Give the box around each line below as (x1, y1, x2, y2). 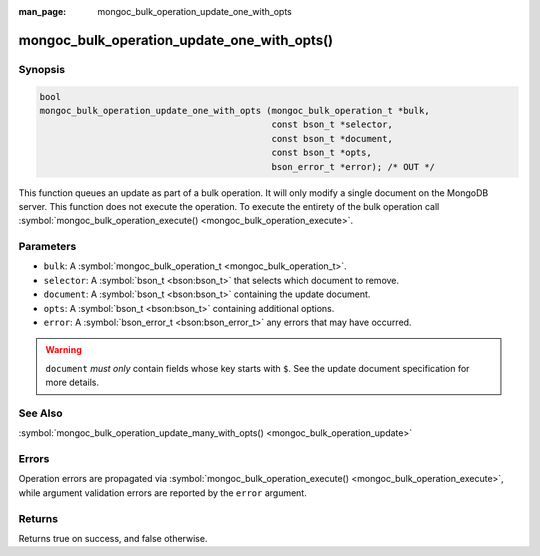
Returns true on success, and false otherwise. (18, 532, 208, 544)
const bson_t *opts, (271, 147, 372, 159)
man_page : (18, 6, 67, 17)
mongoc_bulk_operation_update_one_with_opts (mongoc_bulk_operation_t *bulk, (39, 105, 430, 116)
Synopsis (18, 62, 65, 76)
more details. (45, 376, 100, 389)
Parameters (18, 240, 77, 254)
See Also (18, 406, 63, 420)
